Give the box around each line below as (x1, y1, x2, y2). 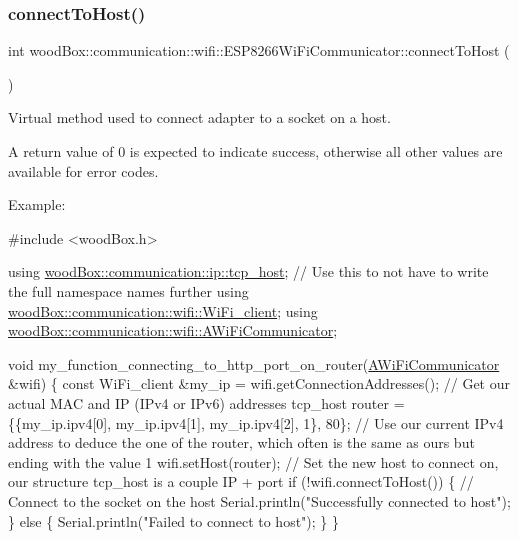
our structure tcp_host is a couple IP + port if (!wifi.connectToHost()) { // (8, 471, 474, 492)
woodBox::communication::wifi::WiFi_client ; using (8, 300, 318, 321)
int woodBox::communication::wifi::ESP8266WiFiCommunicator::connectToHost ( (8, 40, 510, 61)
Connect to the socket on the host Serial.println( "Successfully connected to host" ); (8, 490, 511, 511)
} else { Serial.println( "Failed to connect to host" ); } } (8, 510, 339, 531)
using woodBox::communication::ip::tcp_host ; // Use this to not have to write (8, 261, 489, 282)
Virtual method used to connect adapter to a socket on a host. (8, 107, 391, 128)
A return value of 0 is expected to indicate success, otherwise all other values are (8, 141, 503, 161)
